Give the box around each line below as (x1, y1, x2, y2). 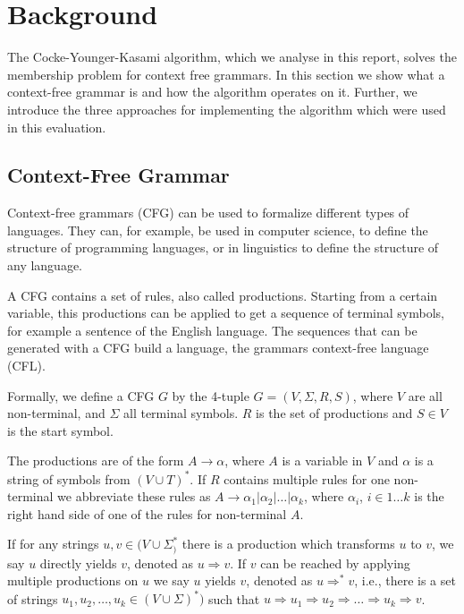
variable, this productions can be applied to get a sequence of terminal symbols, (7, 303, 444, 322)
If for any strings (7, 534, 99, 553)
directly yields (39, 553, 117, 572)
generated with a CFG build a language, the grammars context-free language (7, 338, 429, 357)
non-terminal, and (7, 404, 105, 422)
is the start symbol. (7, 421, 114, 439)
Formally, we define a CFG (7, 386, 155, 405)
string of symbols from (7, 469, 131, 488)
